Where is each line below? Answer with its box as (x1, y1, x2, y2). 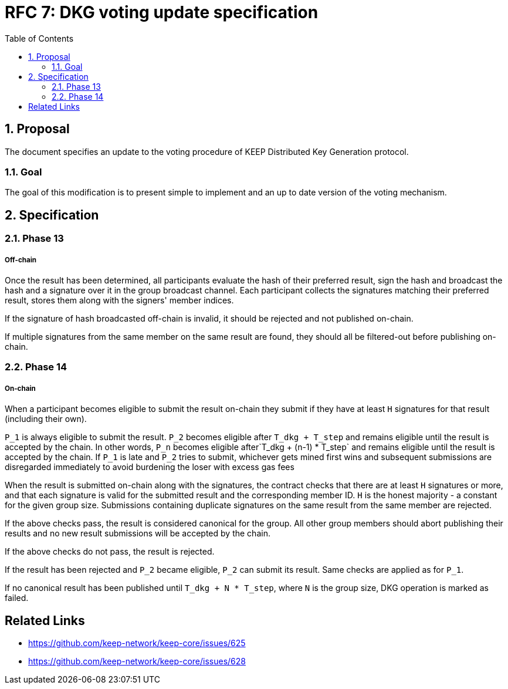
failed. (5, 593, 29, 603)
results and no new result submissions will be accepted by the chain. (5, 528, 270, 539)
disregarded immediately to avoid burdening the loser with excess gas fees (5, 462, 294, 472)
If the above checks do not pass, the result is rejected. (5, 546, 215, 557)
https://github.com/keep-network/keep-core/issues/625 (28, 637, 246, 648)
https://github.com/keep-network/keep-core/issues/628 (28, 656, 246, 666)
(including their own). (5, 414, 87, 424)
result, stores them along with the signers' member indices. (5, 295, 234, 305)
